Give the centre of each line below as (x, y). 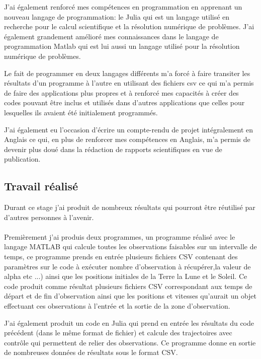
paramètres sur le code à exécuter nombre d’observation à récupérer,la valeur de (127, 266)
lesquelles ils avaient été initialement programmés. (81, 112)
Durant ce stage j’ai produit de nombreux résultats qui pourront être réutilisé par (130, 207)
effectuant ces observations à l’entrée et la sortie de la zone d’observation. (117, 306)
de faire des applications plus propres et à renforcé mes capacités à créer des (121, 92)
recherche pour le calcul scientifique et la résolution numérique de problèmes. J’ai (129, 26)
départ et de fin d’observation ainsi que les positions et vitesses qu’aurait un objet (130, 296)
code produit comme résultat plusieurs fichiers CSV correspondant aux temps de (128, 286)
